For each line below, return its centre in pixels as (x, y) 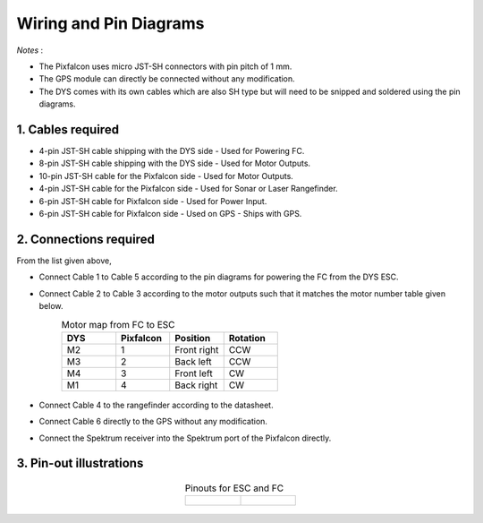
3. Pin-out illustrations (80, 463)
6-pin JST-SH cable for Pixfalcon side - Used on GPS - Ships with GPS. (170, 213)
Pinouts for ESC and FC (234, 488)
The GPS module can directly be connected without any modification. (167, 79)
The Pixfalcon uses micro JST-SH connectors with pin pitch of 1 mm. (165, 66)
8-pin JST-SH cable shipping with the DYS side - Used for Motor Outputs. (175, 163)
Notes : (30, 50)
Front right (197, 349)
